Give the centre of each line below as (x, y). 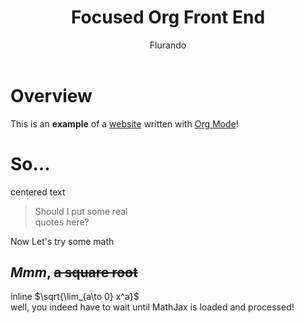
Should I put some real (81, 211)
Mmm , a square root (74, 272)
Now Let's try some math (62, 241)
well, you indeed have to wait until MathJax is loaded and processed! (152, 307)
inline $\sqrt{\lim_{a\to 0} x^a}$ (75, 297)
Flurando (168, 45)
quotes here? (62, 222)
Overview (51, 95)
